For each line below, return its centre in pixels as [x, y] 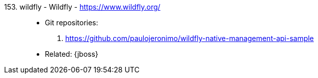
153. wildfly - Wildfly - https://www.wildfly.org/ [82, 7]
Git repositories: [72, 23]
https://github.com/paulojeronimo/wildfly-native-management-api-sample [190, 38]
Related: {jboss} [72, 54]
